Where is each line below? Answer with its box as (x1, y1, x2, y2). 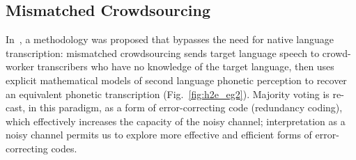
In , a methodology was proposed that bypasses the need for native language (6, 32, 334, 47)
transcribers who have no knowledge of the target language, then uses (37, 59, 334, 74)
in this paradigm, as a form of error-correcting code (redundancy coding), (28, 100, 343, 115)
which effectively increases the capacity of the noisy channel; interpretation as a (6, 113, 346, 128)
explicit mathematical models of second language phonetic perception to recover (6, 72, 347, 87)
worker (6, 59, 34, 74)
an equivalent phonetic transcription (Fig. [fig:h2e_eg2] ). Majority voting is (6, 86, 330, 101)
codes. (51, 141, 77, 155)
